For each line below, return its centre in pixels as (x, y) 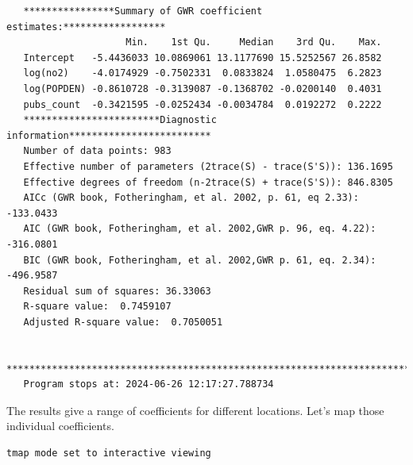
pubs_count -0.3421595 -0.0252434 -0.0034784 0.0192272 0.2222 (203, 104)
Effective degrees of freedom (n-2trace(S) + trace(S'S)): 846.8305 (208, 182)
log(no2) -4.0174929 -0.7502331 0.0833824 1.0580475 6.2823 (203, 73)
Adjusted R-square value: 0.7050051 (123, 322)
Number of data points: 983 (97, 151)
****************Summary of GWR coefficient (143, 11)
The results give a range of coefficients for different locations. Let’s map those (195, 410)
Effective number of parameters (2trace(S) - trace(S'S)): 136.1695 (208, 166)
